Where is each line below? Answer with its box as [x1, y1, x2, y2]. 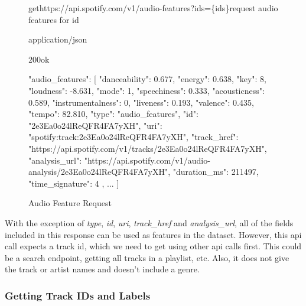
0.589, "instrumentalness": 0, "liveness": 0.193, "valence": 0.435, [28, 96, 254, 108]
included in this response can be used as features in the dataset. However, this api [5, 228, 302, 240]
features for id [28, 13, 79, 25]
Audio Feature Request [28, 197, 112, 209]
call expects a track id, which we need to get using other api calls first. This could [5, 240, 302, 252]
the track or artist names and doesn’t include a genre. [5, 263, 200, 275]
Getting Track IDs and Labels [5, 288, 151, 302]
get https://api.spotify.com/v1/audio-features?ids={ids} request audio [28, 2, 278, 14]
